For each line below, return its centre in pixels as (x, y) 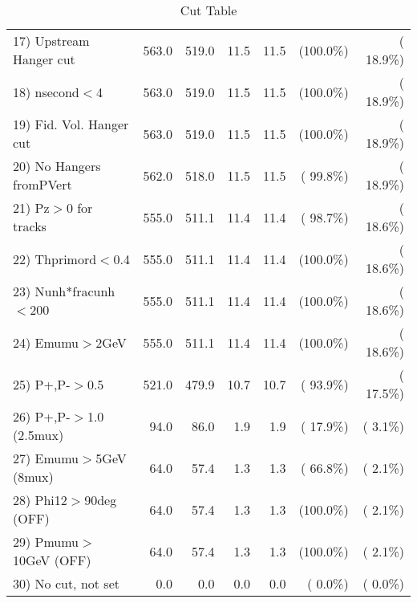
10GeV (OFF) (52, 560)
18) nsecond (46, 92)
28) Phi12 (40, 500)
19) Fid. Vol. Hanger (71, 124)
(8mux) (33, 477)
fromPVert (43, 184)
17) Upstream (51, 41)
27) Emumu (46, 458)
